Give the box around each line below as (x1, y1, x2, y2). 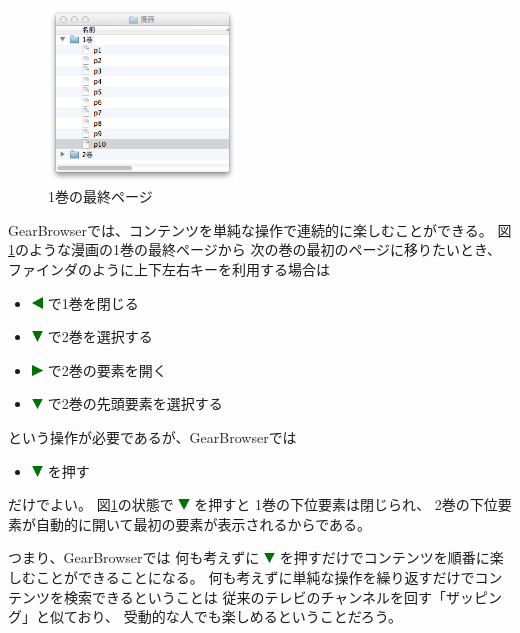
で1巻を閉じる (47, 292, 139, 313)
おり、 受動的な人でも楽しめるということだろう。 (77, 606, 403, 627)
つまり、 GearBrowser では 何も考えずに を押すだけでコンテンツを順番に (8, 547, 490, 568)
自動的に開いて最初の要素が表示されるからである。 (35, 513, 372, 534)
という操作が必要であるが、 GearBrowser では (8, 427, 297, 448)
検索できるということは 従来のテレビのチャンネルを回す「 (63, 586, 446, 607)
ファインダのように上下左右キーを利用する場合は (8, 259, 330, 280)
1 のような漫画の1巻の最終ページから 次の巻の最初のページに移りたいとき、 (8, 239, 502, 260)
